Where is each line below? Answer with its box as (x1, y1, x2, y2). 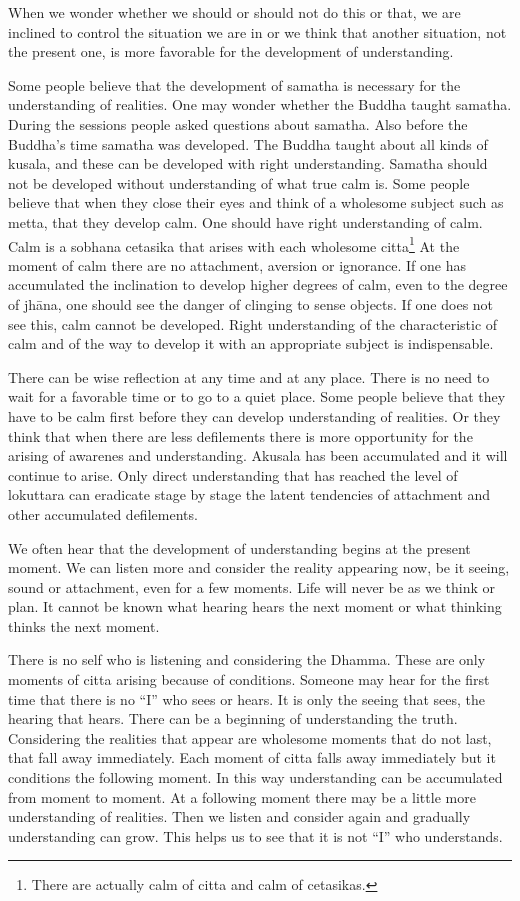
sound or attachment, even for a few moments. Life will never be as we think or (8, 576, 496, 597)
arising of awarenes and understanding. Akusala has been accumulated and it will (8, 445, 508, 466)
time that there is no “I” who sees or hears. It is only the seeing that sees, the (8, 688, 486, 709)
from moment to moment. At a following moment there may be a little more (8, 786, 476, 807)
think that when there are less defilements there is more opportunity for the (8, 425, 473, 446)
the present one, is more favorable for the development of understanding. (8, 41, 454, 62)
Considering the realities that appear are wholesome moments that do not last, (8, 727, 492, 748)
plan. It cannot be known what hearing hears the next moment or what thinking (8, 596, 502, 617)
